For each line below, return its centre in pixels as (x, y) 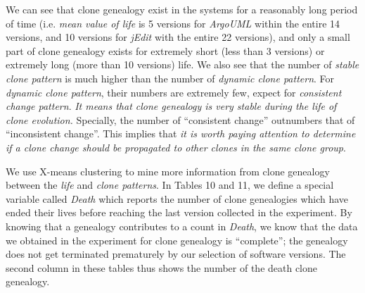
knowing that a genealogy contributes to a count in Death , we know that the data (182, 226)
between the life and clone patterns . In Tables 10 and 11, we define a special (170, 185)
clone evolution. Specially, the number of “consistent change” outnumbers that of (180, 119)
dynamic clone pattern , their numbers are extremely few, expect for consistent (174, 92)
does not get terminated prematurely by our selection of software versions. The (176, 254)
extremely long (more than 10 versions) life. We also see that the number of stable (182, 64)
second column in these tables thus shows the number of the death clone (162, 267)
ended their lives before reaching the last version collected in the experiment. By (179, 212)
